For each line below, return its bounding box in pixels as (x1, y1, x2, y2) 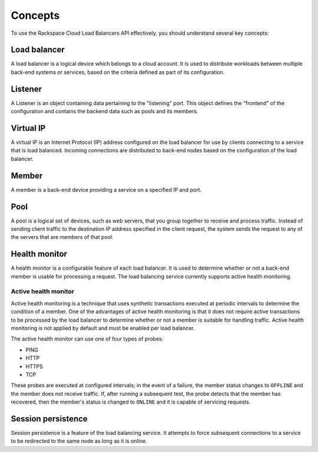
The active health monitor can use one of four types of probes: (11, 335, 164, 342)
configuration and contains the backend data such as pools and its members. (11, 108, 198, 115)
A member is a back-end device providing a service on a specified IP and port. (11, 186, 202, 193)
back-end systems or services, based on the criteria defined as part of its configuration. (11, 68, 225, 76)
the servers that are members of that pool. (11, 234, 114, 241)
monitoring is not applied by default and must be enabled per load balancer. (11, 325, 195, 332)
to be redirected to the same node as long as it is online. (11, 437, 147, 445)
